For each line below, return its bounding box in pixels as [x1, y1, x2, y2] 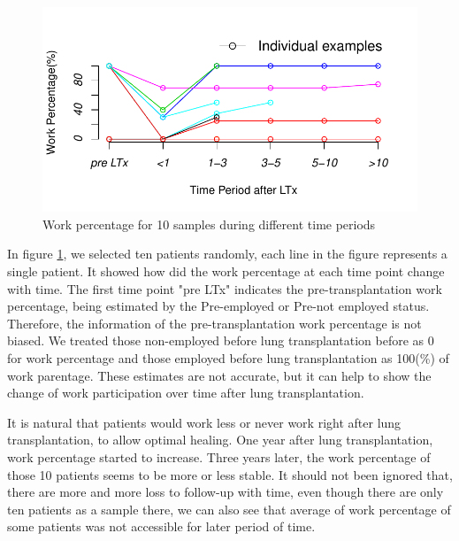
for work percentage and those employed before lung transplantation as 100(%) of [7, 349, 449, 367]
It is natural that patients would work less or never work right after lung [7, 413, 402, 431]
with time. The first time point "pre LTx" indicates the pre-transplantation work [7, 279, 442, 298]
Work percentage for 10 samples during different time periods [42, 214, 376, 233]
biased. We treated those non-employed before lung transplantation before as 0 [7, 331, 434, 350]
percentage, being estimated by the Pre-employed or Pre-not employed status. [7, 297, 430, 315]
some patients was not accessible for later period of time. [7, 517, 316, 536]
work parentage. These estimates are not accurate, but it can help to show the [7, 366, 432, 384]
